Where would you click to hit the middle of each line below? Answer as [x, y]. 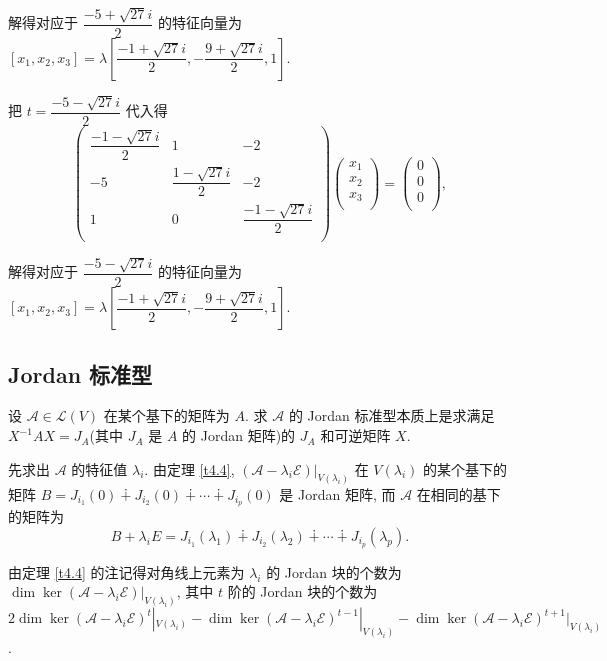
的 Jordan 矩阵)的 [239, 435]
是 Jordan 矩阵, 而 [337, 493]
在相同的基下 [458, 493]
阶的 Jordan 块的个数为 [302, 591]
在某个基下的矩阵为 [166, 415]
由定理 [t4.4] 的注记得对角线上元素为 [126, 571]
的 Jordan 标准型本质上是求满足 [391, 415]
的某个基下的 [464, 468]
